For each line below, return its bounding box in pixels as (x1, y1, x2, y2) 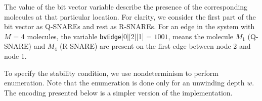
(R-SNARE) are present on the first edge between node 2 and (59, 41, 251, 51)
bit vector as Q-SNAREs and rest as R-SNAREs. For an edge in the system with (4, 21, 255, 32)
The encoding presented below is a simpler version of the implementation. (4, 87, 233, 97)
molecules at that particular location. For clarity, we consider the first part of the (4, 11, 256, 22)
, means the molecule (168, 31, 233, 41)
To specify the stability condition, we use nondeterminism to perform (4, 67, 219, 78)
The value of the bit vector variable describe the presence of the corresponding (4, 2, 248, 12)
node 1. (4, 51, 27, 61)
